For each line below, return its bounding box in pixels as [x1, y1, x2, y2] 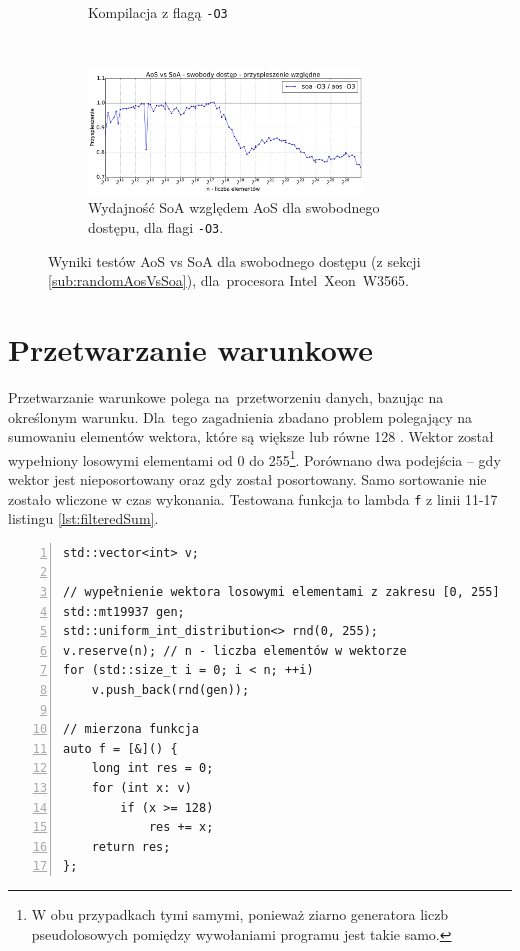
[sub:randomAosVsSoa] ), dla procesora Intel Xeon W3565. [48, 270, 409, 291]
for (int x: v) [91, 781, 192, 796]
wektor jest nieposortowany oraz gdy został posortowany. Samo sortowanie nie [8, 469, 487, 490]
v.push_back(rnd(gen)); [91, 683, 250, 698]
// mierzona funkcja [63, 722, 200, 737]
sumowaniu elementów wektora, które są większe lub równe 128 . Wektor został [8, 426, 494, 447]
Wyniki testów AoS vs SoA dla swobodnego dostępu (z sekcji [48, 250, 421, 271]
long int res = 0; [91, 761, 214, 776]
